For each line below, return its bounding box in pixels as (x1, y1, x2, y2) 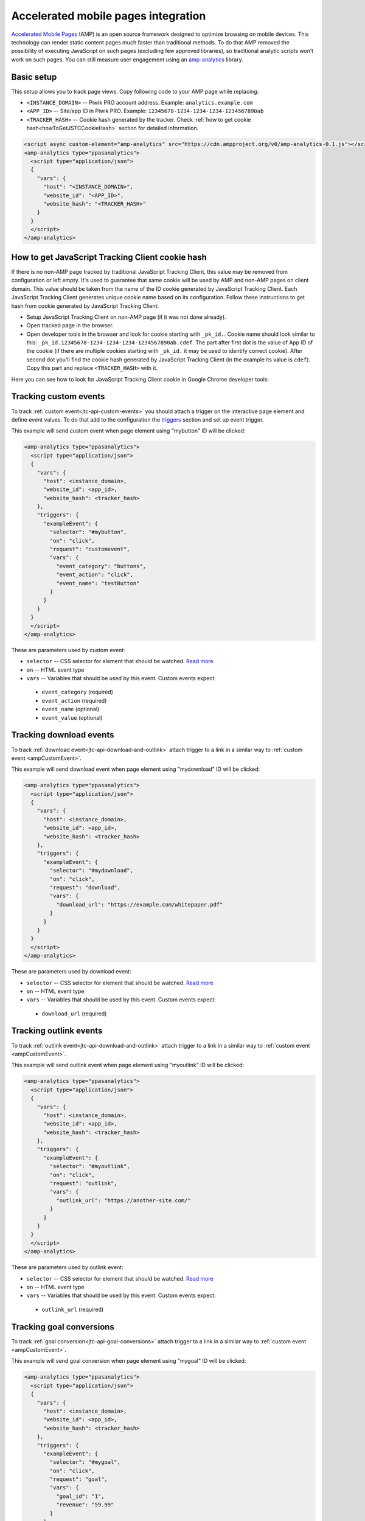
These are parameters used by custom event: (11, 646, 125, 653)
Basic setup (11, 72, 57, 82)
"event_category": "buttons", (55, 563, 146, 569)
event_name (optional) (41, 706, 100, 713)
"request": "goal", (49, 1476, 108, 1483)
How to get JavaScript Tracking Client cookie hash (11, 252, 207, 262)
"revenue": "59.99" (55, 1502, 114, 1508)
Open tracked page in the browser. (26, 322, 114, 329)
